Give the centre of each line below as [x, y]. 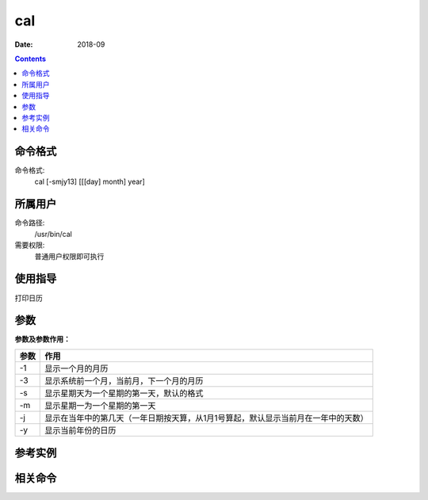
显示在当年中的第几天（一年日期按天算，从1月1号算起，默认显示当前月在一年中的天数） [206, 418]
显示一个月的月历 [76, 368]
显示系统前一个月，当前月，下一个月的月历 [124, 380]
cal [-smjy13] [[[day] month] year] [90, 181]
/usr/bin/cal [53, 234]
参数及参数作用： [42, 339]
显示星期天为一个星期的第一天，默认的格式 [124, 393]
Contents [31, 59]
